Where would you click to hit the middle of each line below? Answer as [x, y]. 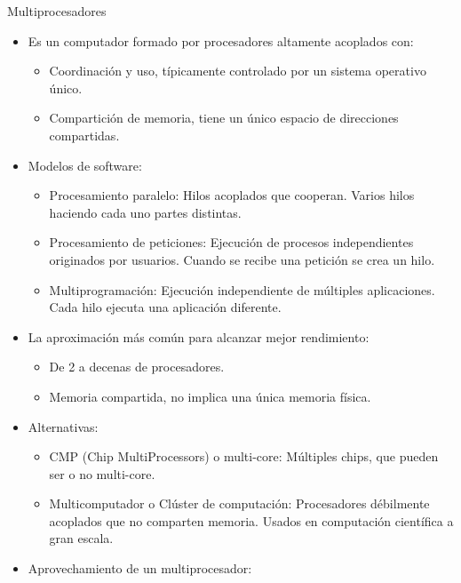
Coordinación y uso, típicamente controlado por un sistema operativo [238, 71]
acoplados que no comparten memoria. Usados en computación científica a [251, 520]
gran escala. [81, 538]
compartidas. [84, 135]
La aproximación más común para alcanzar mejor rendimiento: [199, 336]
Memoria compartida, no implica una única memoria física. [210, 396]
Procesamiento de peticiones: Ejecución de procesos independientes [231, 242]
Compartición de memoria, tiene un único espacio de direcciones [224, 118]
